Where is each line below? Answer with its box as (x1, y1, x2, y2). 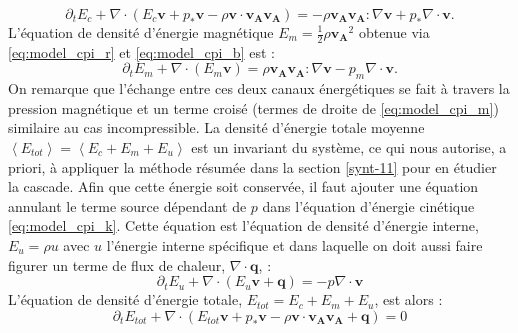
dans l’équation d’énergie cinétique (262, 195, 475, 216)
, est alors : (374, 289, 443, 310)
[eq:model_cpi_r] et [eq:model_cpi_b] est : (8, 41, 275, 62)
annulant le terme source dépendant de (8, 195, 247, 216)
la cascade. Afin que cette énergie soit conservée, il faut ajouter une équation (8, 176, 479, 197)
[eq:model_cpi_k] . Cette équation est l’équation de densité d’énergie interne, (8, 215, 479, 236)
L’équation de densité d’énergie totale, (8, 289, 243, 310)
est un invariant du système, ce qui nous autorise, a (191, 137, 507, 157)
